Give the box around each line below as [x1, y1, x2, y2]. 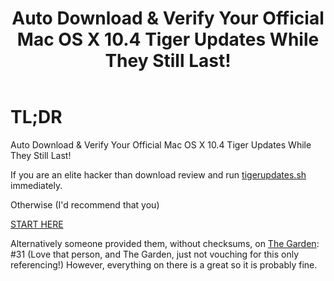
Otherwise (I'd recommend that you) [10, 198, 160, 211]
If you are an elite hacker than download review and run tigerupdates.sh [10, 168, 307, 181]
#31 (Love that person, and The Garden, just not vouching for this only [10, 248, 300, 260]
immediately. [10, 179, 63, 191]
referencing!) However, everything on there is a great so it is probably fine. [10, 258, 318, 271]
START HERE [10, 218, 64, 230]
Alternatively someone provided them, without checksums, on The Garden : [10, 237, 320, 249]
